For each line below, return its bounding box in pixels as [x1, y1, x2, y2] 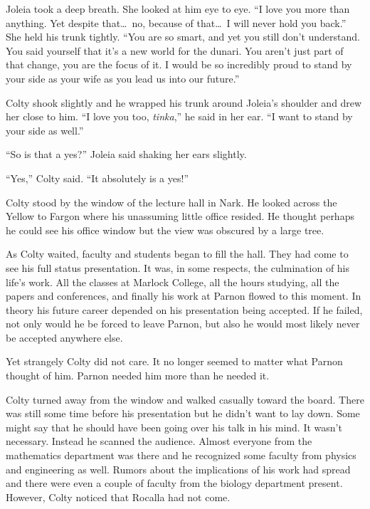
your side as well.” [6, 122, 84, 137]
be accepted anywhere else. [6, 330, 123, 345]
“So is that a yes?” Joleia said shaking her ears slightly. [6, 147, 247, 162]
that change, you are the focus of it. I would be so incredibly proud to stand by [6, 57, 352, 72]
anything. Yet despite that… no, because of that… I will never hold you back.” [6, 15, 347, 30]
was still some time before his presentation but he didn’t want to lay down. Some [6, 406, 360, 421]
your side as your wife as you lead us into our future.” [6, 70, 240, 85]
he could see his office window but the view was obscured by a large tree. [6, 222, 324, 237]
